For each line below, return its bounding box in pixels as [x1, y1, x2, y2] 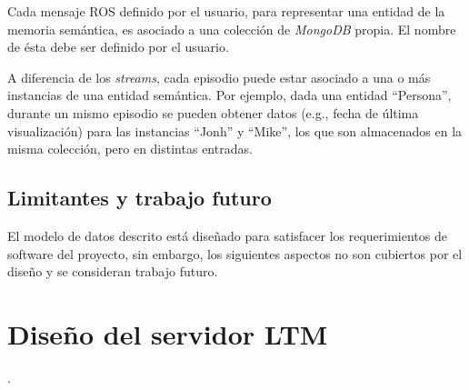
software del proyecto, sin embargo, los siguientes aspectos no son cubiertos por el [7, 244, 463, 263]
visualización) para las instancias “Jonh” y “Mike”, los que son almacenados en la [7, 121, 463, 140]
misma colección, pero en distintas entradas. [7, 139, 253, 158]
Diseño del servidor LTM [7, 315, 328, 352]
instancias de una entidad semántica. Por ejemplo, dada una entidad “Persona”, [7, 85, 452, 105]
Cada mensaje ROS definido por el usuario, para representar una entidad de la [7, 2, 445, 20]
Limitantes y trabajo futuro [7, 184, 272, 212]
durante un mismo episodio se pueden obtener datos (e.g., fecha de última [7, 103, 419, 122]
